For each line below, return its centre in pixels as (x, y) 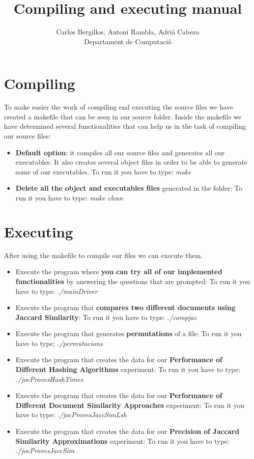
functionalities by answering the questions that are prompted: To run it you (133, 281)
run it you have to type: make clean (69, 198)
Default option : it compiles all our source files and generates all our (120, 152)
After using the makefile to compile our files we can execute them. (103, 255)
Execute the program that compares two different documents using (126, 307)
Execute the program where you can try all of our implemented (119, 272)
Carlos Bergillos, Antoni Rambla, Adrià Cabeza (128, 32)
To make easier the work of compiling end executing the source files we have (119, 107)
